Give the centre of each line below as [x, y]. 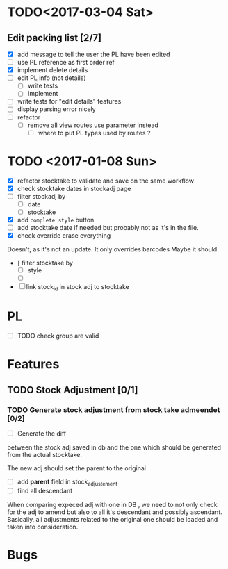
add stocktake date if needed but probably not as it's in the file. [108, 228]
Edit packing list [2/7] [55, 38]
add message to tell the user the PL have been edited [93, 54]
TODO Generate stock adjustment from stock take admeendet [114, 409]
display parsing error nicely [56, 109]
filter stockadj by [41, 196]
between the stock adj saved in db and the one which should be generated [114, 447]
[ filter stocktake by [45, 263]
